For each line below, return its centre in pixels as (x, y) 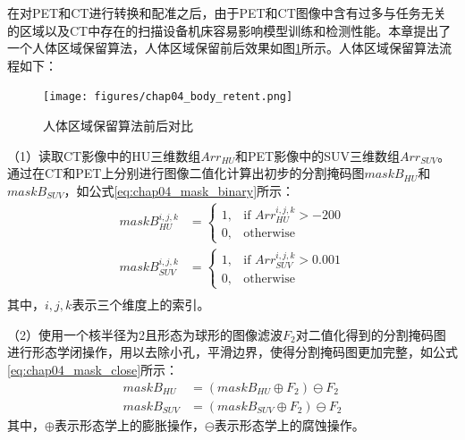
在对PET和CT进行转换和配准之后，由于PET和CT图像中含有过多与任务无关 (227, 13)
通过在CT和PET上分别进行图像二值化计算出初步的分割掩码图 (186, 173)
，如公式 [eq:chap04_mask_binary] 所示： (179, 190)
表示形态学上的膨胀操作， (129, 424)
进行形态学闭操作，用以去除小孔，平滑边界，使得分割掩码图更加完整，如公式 (232, 352)
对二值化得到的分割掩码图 (371, 334)
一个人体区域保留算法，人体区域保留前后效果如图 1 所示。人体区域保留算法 (223, 48)
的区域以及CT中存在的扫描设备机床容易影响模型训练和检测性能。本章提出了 (229, 30)
